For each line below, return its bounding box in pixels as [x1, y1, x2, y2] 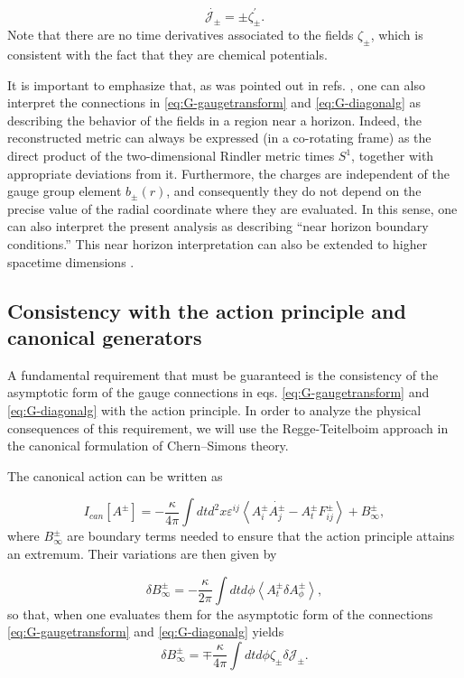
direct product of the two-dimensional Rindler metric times [7, 146, 335, 165]
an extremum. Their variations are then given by [7, 543, 277, 562]
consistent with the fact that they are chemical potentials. [7, 45, 328, 64]
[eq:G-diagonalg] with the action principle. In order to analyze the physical [7, 401, 422, 419]
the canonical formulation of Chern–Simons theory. [7, 436, 289, 455]
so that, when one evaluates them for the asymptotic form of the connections [7, 604, 433, 623]
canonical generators [7, 323, 202, 350]
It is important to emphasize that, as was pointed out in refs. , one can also [7, 75, 425, 94]
